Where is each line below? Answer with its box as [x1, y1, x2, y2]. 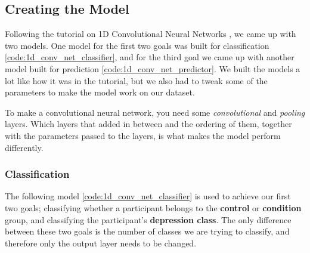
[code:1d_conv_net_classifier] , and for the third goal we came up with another [5, 51, 294, 63]
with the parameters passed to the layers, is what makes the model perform [5, 129, 281, 141]
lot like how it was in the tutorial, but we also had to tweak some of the [5, 74, 268, 87]
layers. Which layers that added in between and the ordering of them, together [5, 118, 292, 130]
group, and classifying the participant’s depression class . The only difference [5, 213, 292, 226]
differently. [5, 141, 44, 153]
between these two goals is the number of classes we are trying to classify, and [5, 225, 290, 237]
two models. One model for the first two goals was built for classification [5, 39, 269, 51]
